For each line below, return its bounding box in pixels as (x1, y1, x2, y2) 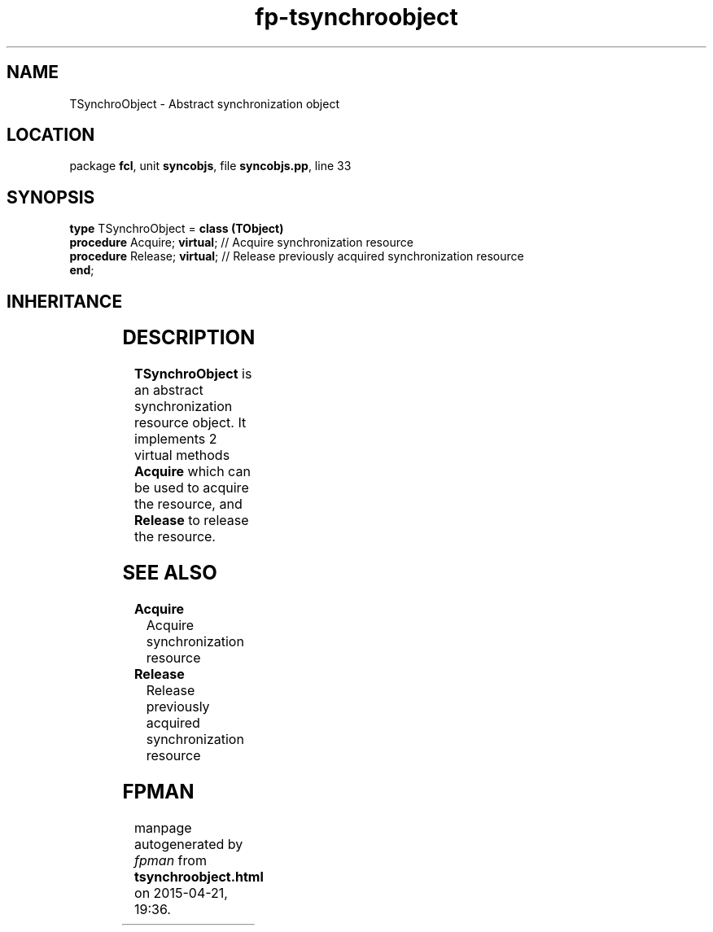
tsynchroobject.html (134, 868, 264, 885)
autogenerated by (134, 835, 243, 852)
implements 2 (134, 431, 217, 448)
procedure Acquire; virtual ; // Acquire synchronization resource (69, 235, 413, 250)
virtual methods (134, 447, 230, 464)
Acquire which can (134, 463, 251, 480)
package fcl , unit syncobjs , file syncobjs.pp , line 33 (69, 159, 352, 173)
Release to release (134, 512, 249, 529)
